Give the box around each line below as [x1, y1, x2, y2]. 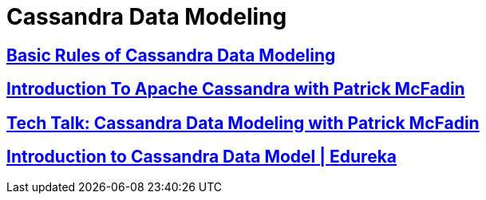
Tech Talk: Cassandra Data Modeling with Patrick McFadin [6, 112, 480, 133]
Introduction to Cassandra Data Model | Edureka [6, 147, 397, 167]
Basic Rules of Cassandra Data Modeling [6, 45, 336, 65]
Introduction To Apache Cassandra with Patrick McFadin [6, 79, 465, 100]
